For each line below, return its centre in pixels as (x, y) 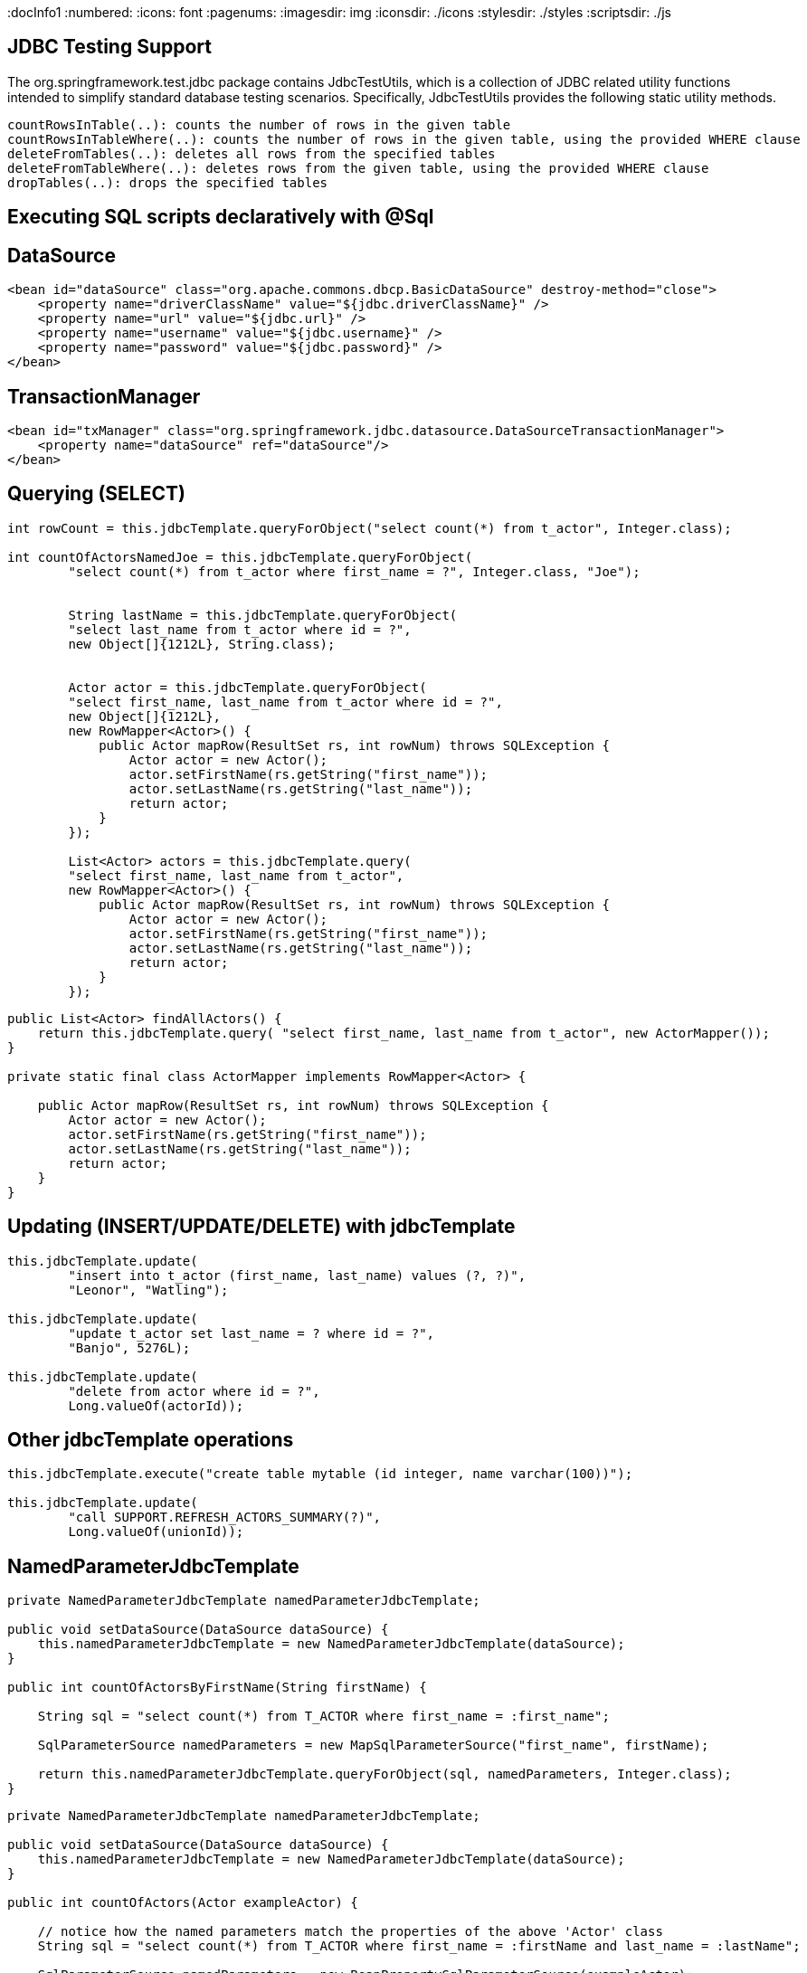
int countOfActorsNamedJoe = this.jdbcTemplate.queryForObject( (240, 557)
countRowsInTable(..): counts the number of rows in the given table (259, 124)
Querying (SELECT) (96, 494)
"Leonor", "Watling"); (148, 1290)
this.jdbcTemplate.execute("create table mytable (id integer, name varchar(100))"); (320, 1474)
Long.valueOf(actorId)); (156, 1405)
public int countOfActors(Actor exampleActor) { (183, 1903)
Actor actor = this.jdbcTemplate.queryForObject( (247, 687)
